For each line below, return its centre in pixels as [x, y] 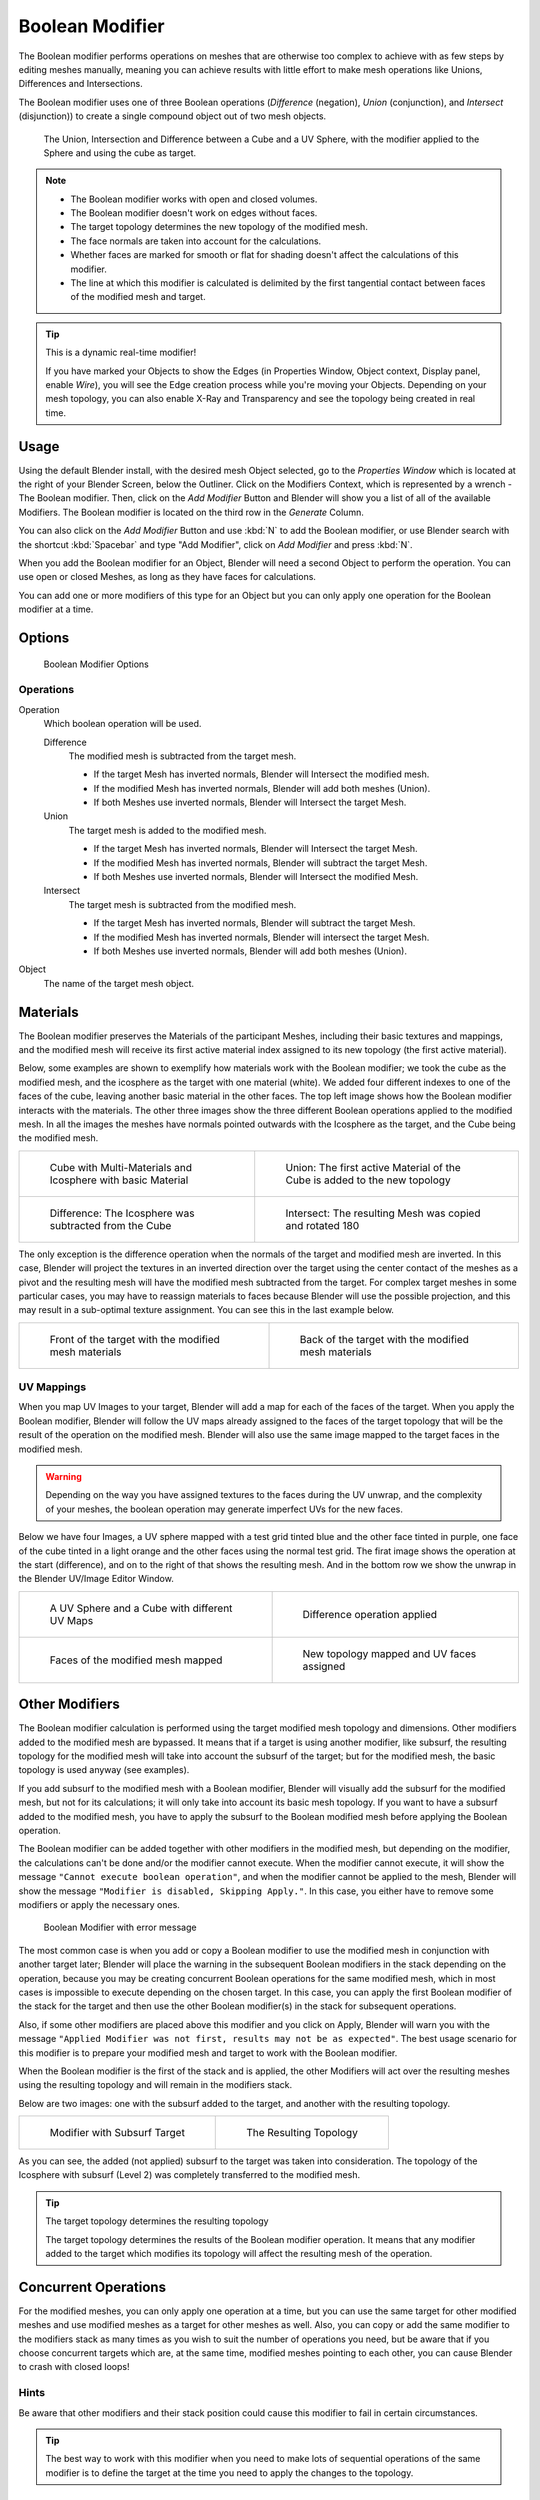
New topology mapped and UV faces [389, 1653]
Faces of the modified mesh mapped [136, 1660]
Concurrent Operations [92, 2286]
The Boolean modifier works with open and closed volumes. [194, 199]
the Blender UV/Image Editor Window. [96, 1579]
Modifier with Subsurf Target [117, 2133]
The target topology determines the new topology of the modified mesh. [219, 227]
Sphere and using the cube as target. [120, 152]
